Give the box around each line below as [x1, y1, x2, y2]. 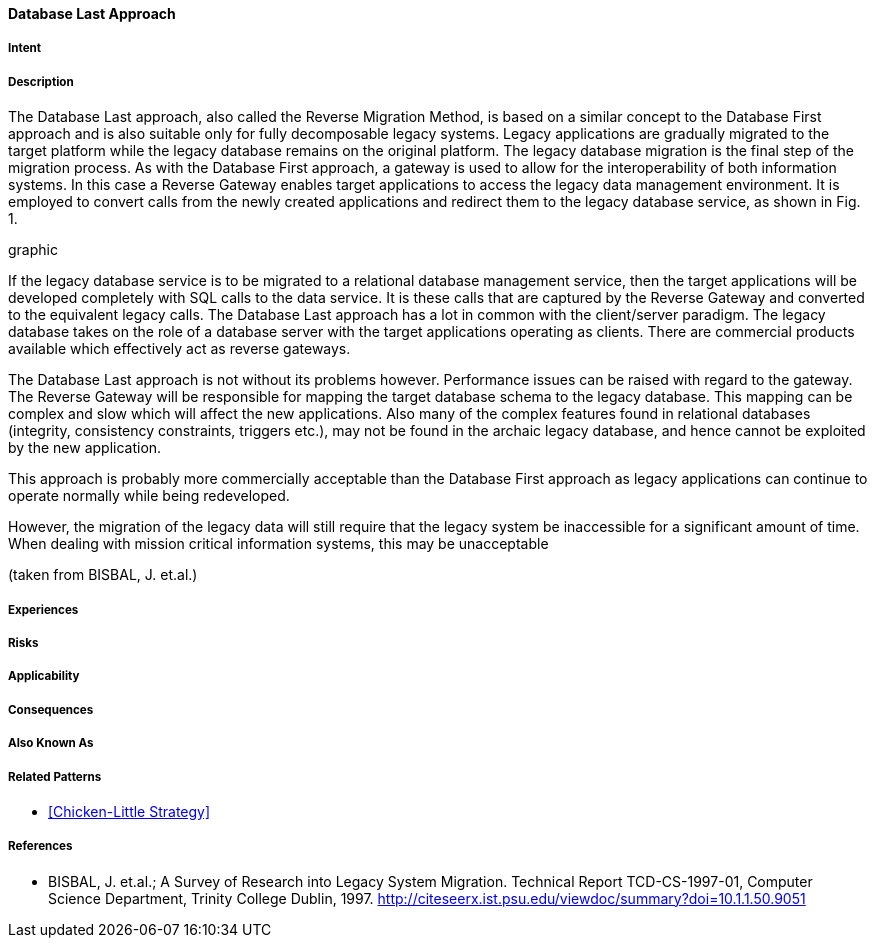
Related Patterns [8, 769, 102, 784]
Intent [8, 41, 42, 56]
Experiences [8, 602, 79, 617]
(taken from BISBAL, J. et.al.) [8, 566, 198, 584]
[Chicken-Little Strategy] [48, 802, 211, 820]
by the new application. [8, 439, 162, 457]
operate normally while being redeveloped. [8, 487, 290, 505]
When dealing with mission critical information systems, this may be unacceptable [8, 535, 549, 553]
